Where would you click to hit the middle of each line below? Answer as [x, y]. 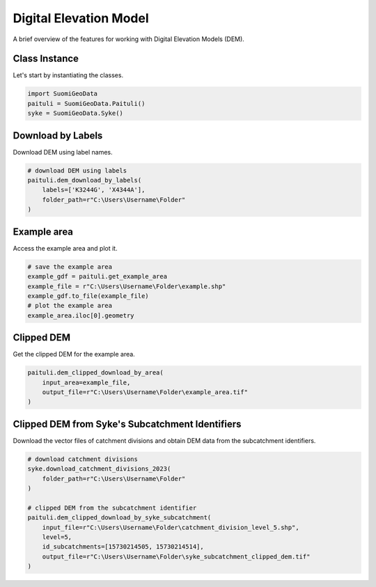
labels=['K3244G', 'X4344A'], [94, 190]
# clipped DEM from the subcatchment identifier [112, 508]
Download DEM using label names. [63, 152]
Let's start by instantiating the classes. [68, 75]
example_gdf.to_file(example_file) [88, 296]
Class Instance [46, 59]
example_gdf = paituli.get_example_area [97, 276]
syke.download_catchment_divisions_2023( [99, 469]
